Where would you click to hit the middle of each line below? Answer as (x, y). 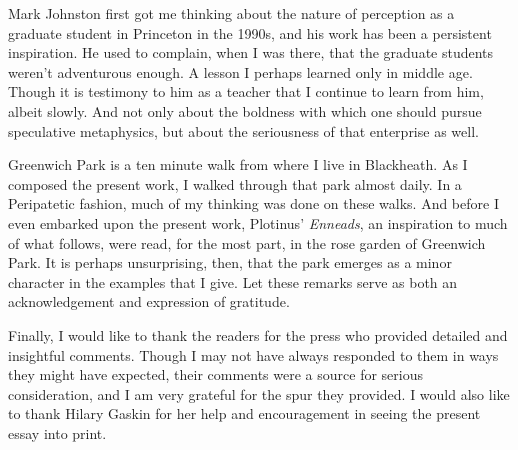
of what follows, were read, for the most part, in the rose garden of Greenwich (247, 242)
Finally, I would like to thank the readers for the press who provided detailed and (258, 334)
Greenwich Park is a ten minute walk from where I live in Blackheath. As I (238, 164)
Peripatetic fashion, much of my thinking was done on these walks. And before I (253, 203)
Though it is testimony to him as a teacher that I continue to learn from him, (246, 91)
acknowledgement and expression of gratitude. (149, 301)
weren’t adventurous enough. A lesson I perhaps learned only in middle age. (240, 71)
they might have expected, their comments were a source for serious (215, 374)
